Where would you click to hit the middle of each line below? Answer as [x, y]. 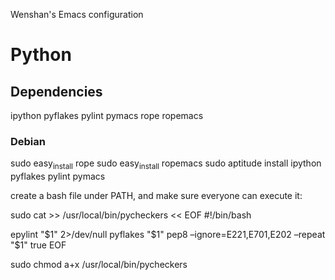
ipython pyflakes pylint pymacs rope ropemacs [107, 115]
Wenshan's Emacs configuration [77, 14]
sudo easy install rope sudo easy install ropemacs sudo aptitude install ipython [166, 164]
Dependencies [56, 91]
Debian [28, 141]
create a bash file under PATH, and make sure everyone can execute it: [156, 196]
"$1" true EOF [38, 245]
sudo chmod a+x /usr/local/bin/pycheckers [99, 265]
